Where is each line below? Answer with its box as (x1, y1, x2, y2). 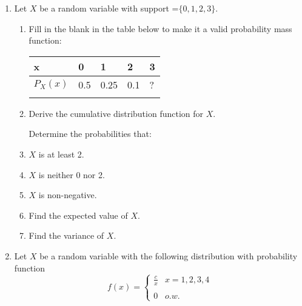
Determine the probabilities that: (29, 127, 152, 140)
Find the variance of (29, 229, 104, 242)
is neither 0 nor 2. (38, 168, 105, 181)
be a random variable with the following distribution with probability (39, 249, 298, 262)
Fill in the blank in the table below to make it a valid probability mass (29, 22, 292, 35)
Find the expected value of (29, 208, 128, 221)
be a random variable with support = (39, 2, 179, 14)
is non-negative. (38, 188, 97, 201)
